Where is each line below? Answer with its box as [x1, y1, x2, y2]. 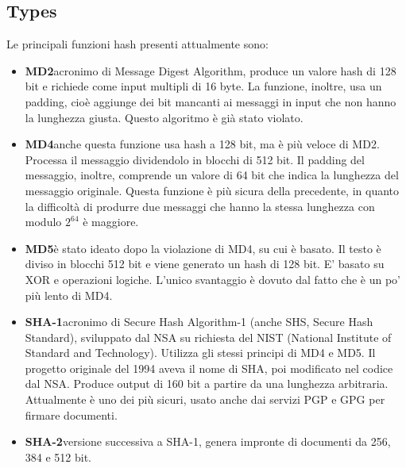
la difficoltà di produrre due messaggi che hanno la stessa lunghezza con [25, 198, 375, 214]
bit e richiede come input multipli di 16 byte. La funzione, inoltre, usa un [25, 78, 382, 94]
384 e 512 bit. [25, 448, 92, 465]
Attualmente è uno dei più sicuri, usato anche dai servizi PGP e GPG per [25, 391, 385, 408]
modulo [25, 213, 62, 230]
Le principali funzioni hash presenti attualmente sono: [6, 36, 269, 52]
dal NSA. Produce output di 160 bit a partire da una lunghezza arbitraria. [25, 375, 389, 392]
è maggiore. [83, 213, 139, 230]
